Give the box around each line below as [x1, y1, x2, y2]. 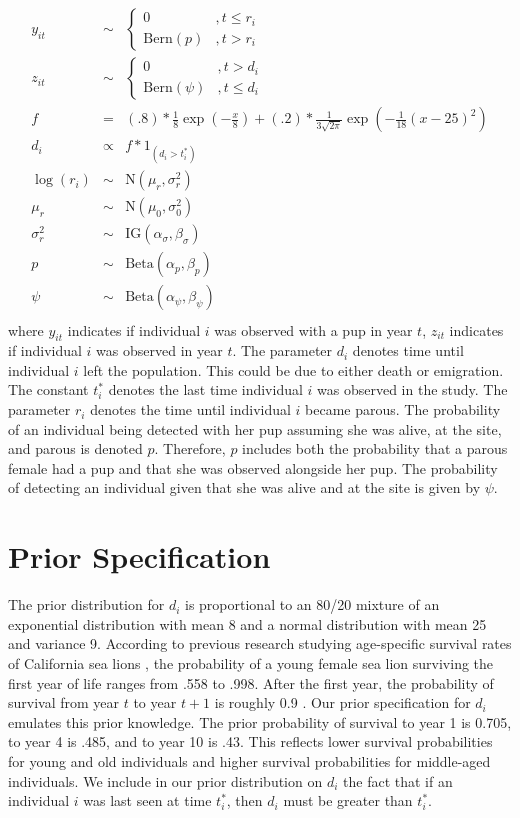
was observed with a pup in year [214, 319, 413, 340]
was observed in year [96, 340, 223, 361]
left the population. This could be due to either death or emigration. [83, 359, 504, 380]
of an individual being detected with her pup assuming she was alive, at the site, [8, 418, 502, 439]
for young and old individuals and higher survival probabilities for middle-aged [8, 750, 491, 771]
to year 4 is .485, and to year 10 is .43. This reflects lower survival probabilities [8, 731, 493, 752]
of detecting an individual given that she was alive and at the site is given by [8, 477, 481, 498]
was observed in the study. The [317, 379, 508, 400]
